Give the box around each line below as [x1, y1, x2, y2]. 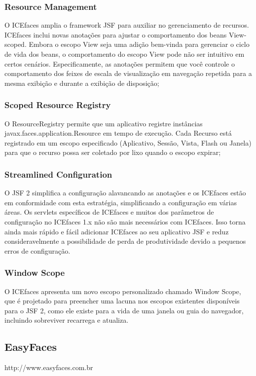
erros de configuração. [4, 245, 71, 256]
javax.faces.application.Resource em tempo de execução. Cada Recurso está [4, 128, 232, 138]
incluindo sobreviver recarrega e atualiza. [4, 315, 129, 325]
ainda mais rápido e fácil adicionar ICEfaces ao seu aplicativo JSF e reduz [4, 226, 229, 236]
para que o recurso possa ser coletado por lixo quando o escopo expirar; [4, 147, 221, 157]
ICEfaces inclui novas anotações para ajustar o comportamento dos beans [4, 29, 227, 39]
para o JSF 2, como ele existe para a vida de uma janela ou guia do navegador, [4, 305, 244, 315]
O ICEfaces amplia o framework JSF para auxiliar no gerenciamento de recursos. [4, 20, 249, 30]
